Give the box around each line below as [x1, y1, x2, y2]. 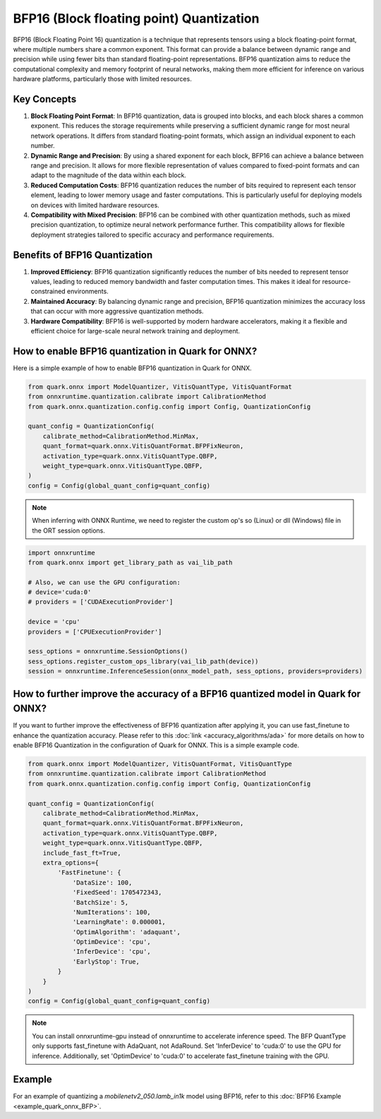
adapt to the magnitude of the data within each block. [30, 171, 187, 179]
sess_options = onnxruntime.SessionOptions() [28, 647, 188, 656]
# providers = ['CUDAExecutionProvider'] [28, 598, 174, 606]
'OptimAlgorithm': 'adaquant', [72, 928, 181, 936]
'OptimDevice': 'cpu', [72, 938, 151, 946]
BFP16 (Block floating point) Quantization [13, 11, 260, 26]
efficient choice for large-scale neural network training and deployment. [30, 326, 240, 335]
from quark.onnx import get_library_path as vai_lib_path [28, 558, 233, 567]
